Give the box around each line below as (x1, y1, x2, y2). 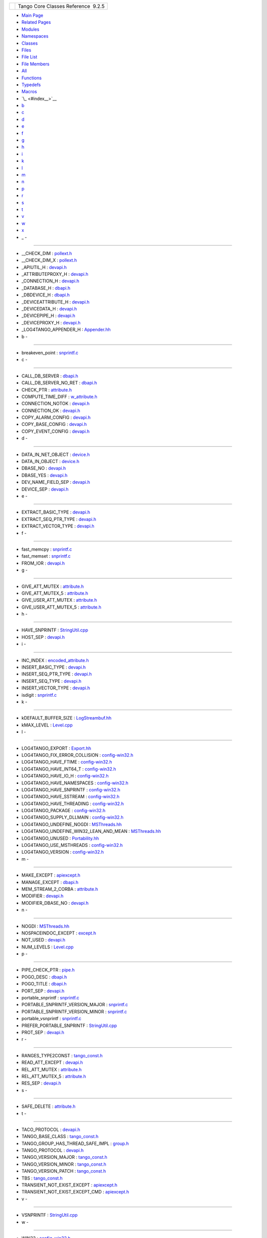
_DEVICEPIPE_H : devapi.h (21, 312, 76, 319)
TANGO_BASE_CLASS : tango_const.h (21, 1134, 99, 1139)
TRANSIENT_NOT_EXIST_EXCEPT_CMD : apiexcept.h (21, 1189, 130, 1195)
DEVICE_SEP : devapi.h (21, 486, 69, 492)
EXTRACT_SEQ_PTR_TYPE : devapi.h (21, 516, 96, 522)
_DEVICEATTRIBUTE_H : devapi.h (21, 299, 90, 305)
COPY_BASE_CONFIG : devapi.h (21, 421, 87, 427)
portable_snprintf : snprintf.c (21, 995, 80, 1001)
